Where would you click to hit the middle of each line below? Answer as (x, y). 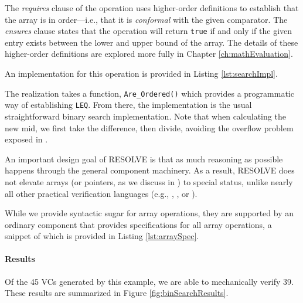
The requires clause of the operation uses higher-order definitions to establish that (152, 8)
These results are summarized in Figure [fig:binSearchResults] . (117, 293)
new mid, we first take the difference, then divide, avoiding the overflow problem (149, 127)
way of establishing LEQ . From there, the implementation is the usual (128, 105)
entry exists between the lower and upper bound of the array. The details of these (151, 42)
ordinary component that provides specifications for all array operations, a (138, 224)
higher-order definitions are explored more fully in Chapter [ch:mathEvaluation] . (149, 54)
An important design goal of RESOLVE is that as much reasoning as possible (144, 159)
